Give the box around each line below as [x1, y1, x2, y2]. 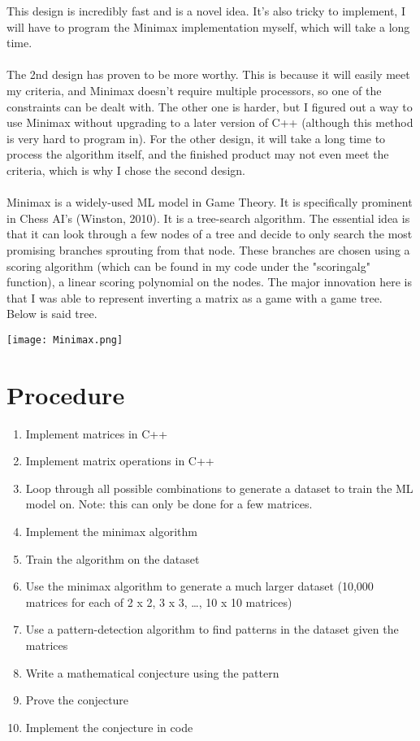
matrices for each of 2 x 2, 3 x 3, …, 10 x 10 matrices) [25, 593, 292, 610]
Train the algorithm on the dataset [25, 550, 200, 567]
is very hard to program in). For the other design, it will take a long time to [6, 129, 386, 146]
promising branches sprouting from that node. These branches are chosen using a [6, 241, 410, 258]
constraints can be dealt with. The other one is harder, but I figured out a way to [6, 98, 413, 115]
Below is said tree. [6, 305, 97, 322]
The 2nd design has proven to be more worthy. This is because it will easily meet [6, 66, 410, 83]
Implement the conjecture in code [25, 718, 193, 735]
